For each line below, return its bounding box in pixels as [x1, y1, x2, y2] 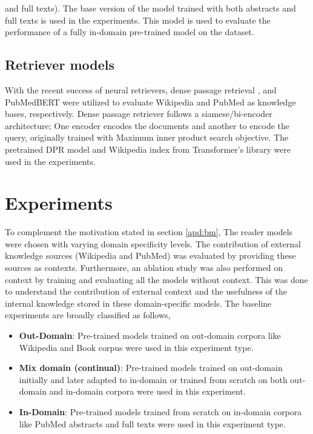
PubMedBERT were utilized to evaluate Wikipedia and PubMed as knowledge [5, 95, 296, 108]
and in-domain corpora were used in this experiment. [49, 385, 246, 398]
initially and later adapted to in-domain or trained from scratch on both [19, 373, 288, 386]
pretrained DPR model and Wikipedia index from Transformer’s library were [5, 142, 291, 155]
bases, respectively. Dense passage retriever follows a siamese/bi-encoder [5, 107, 272, 120]
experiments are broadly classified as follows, [5, 309, 171, 321]
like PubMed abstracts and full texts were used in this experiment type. [19, 417, 286, 430]
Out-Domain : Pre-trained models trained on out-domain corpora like [19, 329, 281, 342]
